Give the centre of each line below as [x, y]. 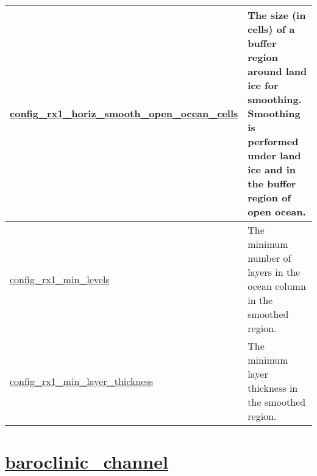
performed [273, 141]
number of [269, 258]
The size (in [277, 15]
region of [269, 197]
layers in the [274, 272]
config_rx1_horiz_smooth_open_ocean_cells [124, 113]
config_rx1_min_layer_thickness [81, 381]
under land [274, 155]
